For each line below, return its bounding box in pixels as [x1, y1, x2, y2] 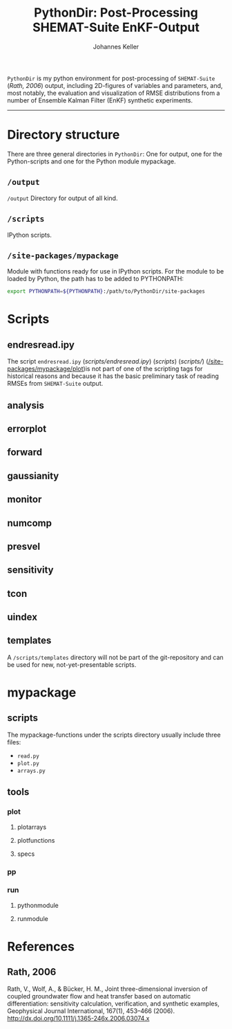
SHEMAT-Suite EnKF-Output [32, 19, 200, 35]
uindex [7, 611, 38, 623]
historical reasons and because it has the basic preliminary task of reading [7, 372, 220, 380]
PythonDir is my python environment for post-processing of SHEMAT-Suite [7, 74, 215, 82]
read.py [17, 753, 39, 760]
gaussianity [7, 469, 59, 482]
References [7, 939, 75, 954]
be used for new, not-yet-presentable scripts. [7, 660, 137, 669]
